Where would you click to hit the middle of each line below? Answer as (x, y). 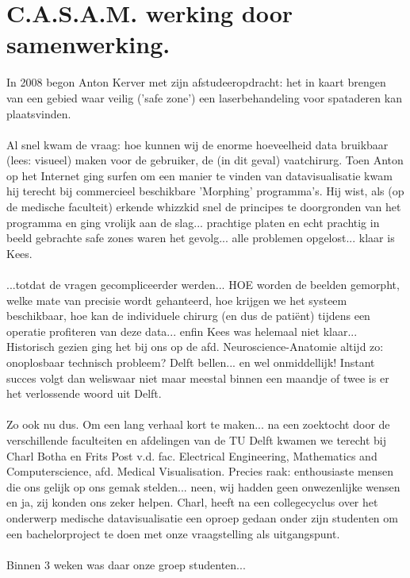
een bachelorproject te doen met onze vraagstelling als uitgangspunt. (173, 533)
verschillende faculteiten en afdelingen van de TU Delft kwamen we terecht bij (197, 439)
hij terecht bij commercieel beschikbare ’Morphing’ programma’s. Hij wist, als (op (205, 191)
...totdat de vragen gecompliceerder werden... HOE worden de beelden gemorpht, (203, 285)
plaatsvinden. (39, 113)
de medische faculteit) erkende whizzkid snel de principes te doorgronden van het (204, 207)
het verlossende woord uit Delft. (84, 393)
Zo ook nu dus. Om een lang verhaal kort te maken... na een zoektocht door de (198, 424)
